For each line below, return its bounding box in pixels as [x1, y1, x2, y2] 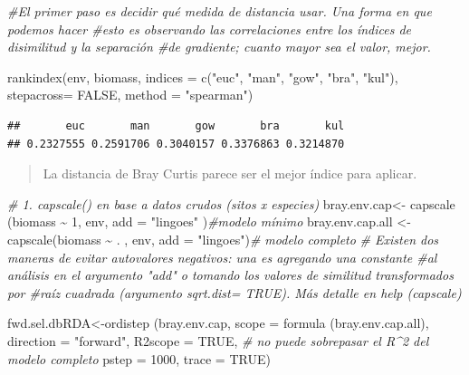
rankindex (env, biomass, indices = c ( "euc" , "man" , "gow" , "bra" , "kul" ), [7, 67, 398, 86]
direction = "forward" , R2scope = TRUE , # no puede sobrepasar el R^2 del [7, 331, 429, 350]
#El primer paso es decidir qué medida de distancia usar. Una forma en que [7, 2, 432, 20]
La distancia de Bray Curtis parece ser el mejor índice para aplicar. [43, 164, 417, 183]
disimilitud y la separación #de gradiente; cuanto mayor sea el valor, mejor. [7, 37, 431, 56]
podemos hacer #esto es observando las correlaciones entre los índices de [7, 19, 412, 38]
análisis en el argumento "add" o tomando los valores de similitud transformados [7, 265, 454, 284]
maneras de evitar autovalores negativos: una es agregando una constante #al [7, 247, 437, 266]
